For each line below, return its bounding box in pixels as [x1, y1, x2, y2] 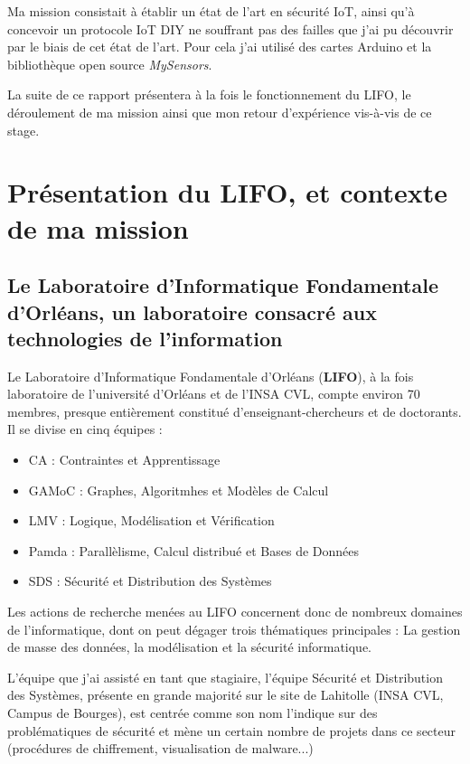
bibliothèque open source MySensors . [7, 54, 212, 73]
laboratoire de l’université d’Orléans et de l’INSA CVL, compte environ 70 [7, 384, 420, 403]
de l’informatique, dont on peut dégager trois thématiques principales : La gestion [7, 619, 461, 638]
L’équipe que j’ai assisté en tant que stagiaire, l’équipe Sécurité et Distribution [7, 667, 443, 686]
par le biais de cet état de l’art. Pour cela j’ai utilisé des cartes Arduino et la [7, 37, 432, 56]
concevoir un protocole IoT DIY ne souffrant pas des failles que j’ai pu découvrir [7, 19, 454, 38]
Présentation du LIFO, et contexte [7, 174, 448, 211]
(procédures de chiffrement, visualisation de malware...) [7, 739, 314, 758]
